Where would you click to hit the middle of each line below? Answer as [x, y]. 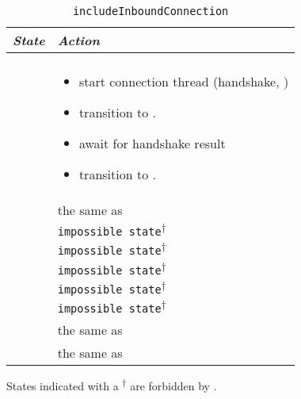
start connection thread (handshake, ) [184, 81]
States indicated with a [63, 385]
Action [78, 40]
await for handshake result [152, 143]
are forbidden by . [173, 385]
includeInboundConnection [150, 11]
